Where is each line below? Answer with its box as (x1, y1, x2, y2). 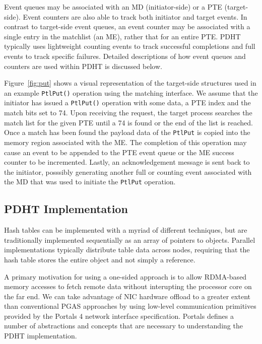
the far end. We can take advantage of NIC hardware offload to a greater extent (4, 291, 250, 301)
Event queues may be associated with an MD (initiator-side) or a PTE (4, 2, 222, 12)
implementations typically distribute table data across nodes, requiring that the (4, 244, 250, 255)
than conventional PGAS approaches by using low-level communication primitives (4, 301, 256, 311)
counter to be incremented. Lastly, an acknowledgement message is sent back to (4, 157, 250, 167)
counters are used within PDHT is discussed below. (4, 60, 162, 71)
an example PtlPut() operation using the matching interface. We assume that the (4, 87, 258, 98)
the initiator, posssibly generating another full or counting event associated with (4, 166, 252, 177)
